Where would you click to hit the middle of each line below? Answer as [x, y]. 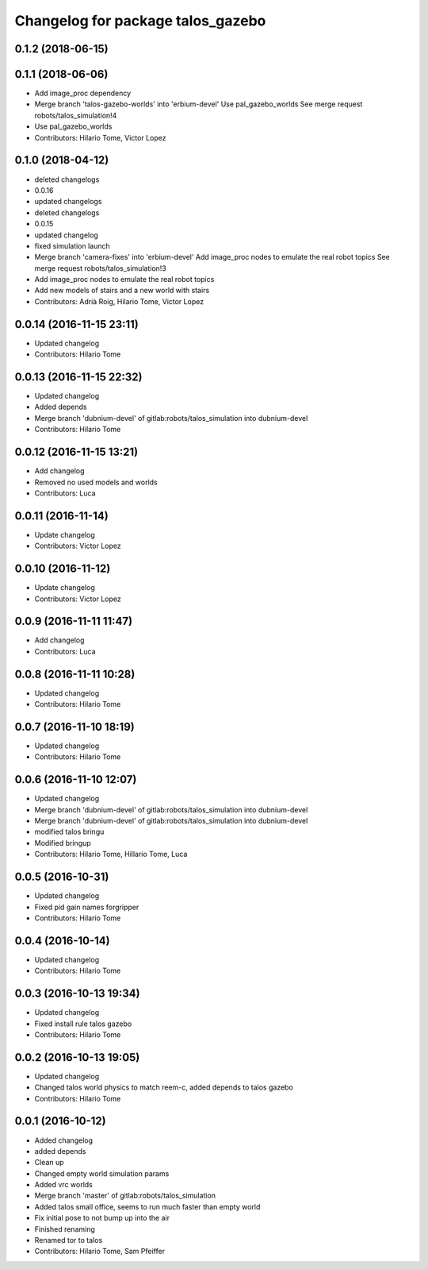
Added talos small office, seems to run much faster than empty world [147, 1206]
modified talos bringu [69, 832]
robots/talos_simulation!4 [76, 115]
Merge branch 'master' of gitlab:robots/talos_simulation [125, 1196]
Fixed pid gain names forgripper [87, 907]
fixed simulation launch [72, 245]
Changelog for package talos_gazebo [140, 21]
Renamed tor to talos [69, 1240]
